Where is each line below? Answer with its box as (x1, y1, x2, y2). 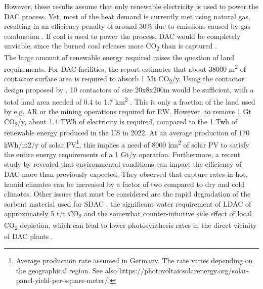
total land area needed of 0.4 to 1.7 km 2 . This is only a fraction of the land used (4, 95, 255, 107)
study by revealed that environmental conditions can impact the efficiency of (4, 159, 242, 169)
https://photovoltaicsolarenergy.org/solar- (119, 265, 249, 275)
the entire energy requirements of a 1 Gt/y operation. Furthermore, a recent (4, 149, 240, 159)
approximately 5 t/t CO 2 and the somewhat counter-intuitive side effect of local (4, 208, 252, 220)
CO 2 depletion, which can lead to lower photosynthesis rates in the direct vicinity (4, 219, 257, 231)
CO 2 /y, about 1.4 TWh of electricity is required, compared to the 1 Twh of (4, 116, 238, 128)
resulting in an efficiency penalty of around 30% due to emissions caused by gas (4, 21, 251, 31)
